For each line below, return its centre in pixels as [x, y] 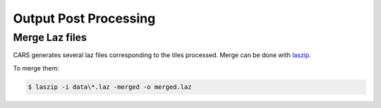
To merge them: [36, 68]
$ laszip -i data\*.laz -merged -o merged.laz [110, 87]
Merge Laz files [50, 37]
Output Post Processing [84, 18]
